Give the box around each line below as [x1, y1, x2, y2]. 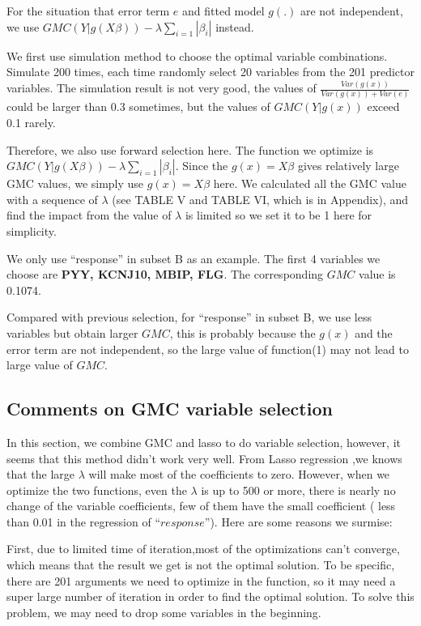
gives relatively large [297, 157, 399, 174]
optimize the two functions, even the [6, 481, 187, 498]
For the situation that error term [6, 2, 170, 19]
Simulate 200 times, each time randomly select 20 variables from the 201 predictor [6, 63, 415, 80]
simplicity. [6, 222, 57, 239]
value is [359, 266, 396, 283]
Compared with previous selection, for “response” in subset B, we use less [6, 309, 372, 326]
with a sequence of [6, 190, 98, 207]
